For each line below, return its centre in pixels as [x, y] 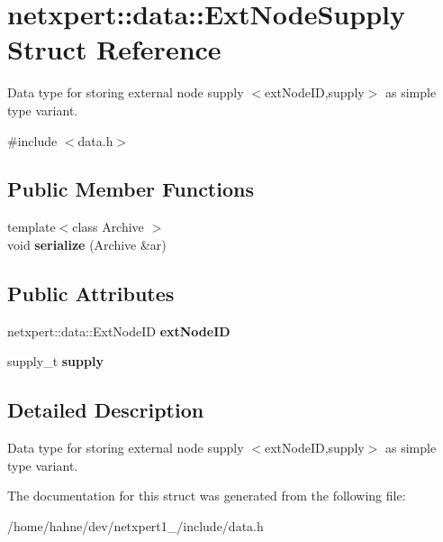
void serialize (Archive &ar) [87, 244]
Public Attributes [91, 293]
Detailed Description [106, 410]
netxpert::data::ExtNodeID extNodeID [119, 331]
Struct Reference [114, 49]
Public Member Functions [131, 189]
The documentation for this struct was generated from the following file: [207, 496]
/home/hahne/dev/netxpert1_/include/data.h [136, 525]
